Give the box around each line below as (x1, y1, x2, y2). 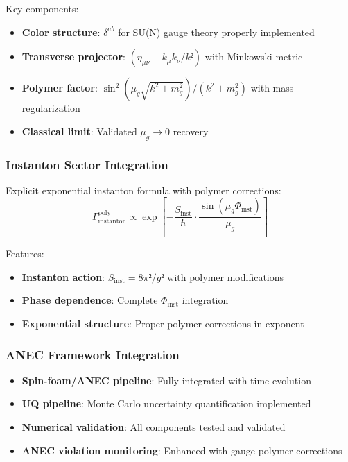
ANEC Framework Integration (6, 345, 180, 363)
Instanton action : (21, 269, 105, 284)
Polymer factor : (21, 80, 98, 95)
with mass (250, 80, 294, 95)
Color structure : (21, 24, 101, 39)
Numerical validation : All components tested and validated (21, 420, 286, 434)
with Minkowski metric (205, 49, 303, 64)
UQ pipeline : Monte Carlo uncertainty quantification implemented (21, 396, 311, 411)
